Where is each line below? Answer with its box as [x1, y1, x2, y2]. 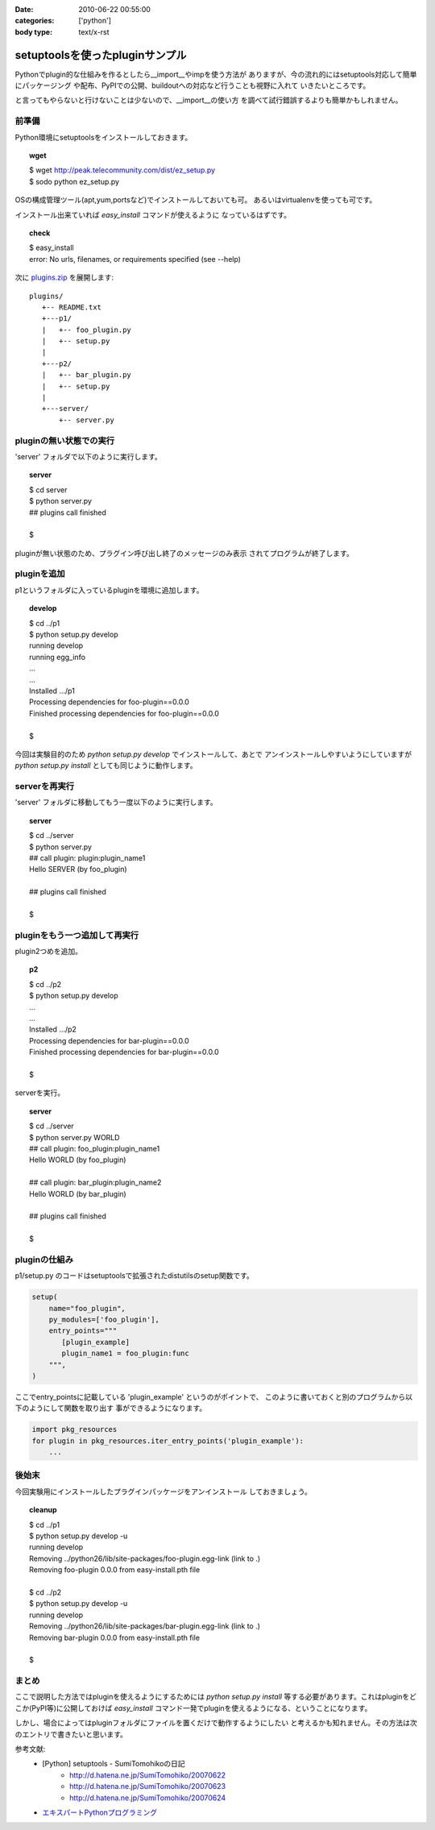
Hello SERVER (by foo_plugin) [29, 865, 128, 874]
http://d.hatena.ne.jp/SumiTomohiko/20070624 [69, 1793, 226, 1803]
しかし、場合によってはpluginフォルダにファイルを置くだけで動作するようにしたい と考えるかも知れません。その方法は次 [14, 1718, 418, 1728]
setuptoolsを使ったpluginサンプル [14, 48, 187, 62]
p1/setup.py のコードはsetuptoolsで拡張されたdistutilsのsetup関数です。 [14, 1271, 254, 1280]
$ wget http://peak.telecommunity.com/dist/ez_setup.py [29, 165, 216, 175]
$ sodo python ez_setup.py [29, 176, 120, 186]
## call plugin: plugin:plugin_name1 [29, 853, 146, 862]
